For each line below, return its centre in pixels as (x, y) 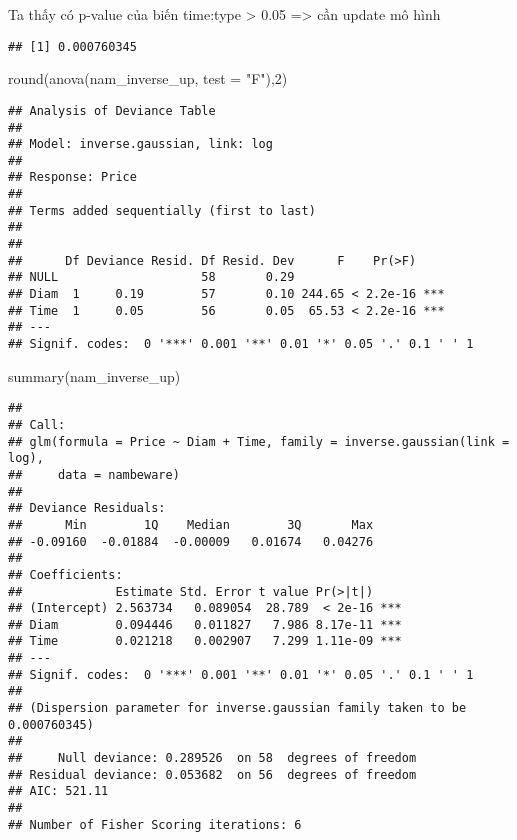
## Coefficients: (65, 574)
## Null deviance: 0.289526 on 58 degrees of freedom (212, 758)
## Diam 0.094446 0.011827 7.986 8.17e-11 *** (205, 624)
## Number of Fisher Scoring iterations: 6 (155, 824)
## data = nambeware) (94, 474)
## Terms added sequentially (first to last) (162, 210)
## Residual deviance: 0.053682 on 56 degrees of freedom (212, 774)
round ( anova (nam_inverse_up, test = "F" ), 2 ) (148, 78)
